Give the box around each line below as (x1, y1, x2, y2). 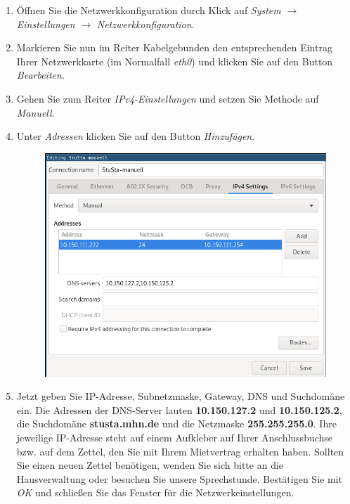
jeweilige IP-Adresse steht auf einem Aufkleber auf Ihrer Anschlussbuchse (16, 429, 333, 444)
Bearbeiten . (16, 67, 65, 82)
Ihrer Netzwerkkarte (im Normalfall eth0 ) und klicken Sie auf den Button (16, 53, 333, 68)
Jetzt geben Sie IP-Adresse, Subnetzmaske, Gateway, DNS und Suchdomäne (16, 389, 345, 403)
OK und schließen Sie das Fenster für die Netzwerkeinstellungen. (16, 485, 294, 500)
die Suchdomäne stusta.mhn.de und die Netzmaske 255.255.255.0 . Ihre (16, 416, 337, 431)
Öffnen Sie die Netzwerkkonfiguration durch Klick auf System (16, 3, 281, 17)
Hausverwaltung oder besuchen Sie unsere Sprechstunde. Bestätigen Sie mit (16, 471, 342, 486)
